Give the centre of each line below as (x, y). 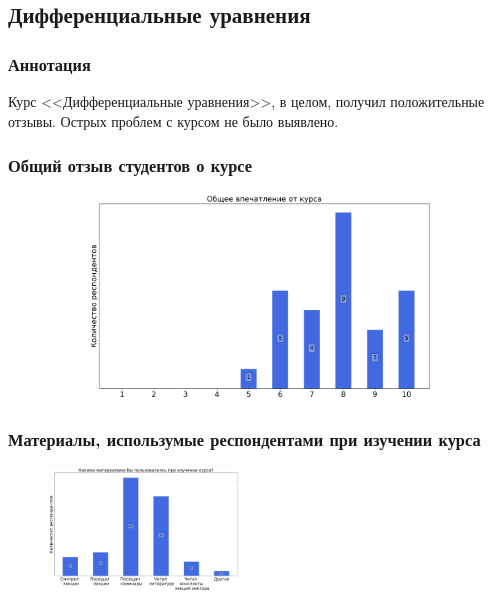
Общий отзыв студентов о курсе (130, 165)
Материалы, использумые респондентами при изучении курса (244, 439)
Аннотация (49, 63)
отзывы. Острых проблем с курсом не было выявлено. (173, 120)
